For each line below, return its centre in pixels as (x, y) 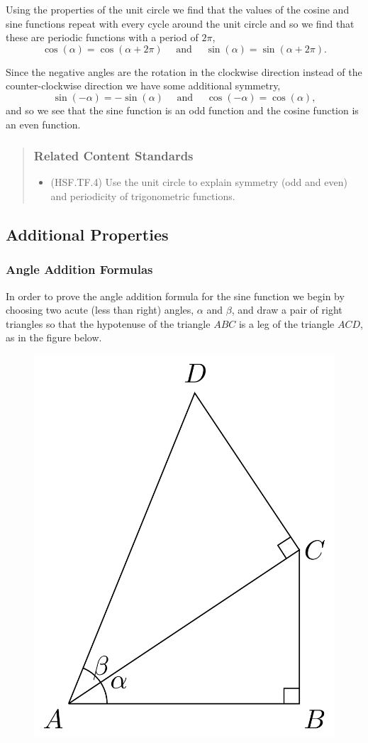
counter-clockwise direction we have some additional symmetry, (143, 86)
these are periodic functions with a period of (102, 37)
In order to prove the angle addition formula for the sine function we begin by (175, 296)
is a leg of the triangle (286, 323)
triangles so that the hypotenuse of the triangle (108, 323)
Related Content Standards (113, 156)
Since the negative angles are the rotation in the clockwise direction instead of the (184, 71)
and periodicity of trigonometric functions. (143, 196)
